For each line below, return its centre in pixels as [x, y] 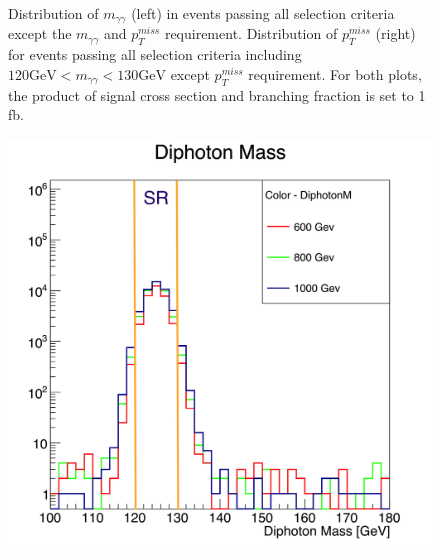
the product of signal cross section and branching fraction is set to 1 [217, 94]
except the [40, 33]
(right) [395, 33]
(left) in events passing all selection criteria [263, 13]
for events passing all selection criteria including [155, 54]
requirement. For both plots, [335, 73]
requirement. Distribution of [251, 33]
